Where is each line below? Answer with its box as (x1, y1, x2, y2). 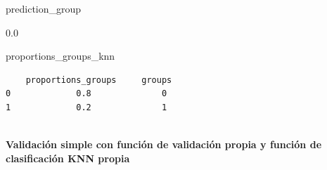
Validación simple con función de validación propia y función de (6, 137, 322, 152)
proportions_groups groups (25, 74, 172, 85)
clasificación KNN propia (6, 150, 130, 165)
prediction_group (6, 1, 82, 15)
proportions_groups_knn (6, 48, 115, 63)
